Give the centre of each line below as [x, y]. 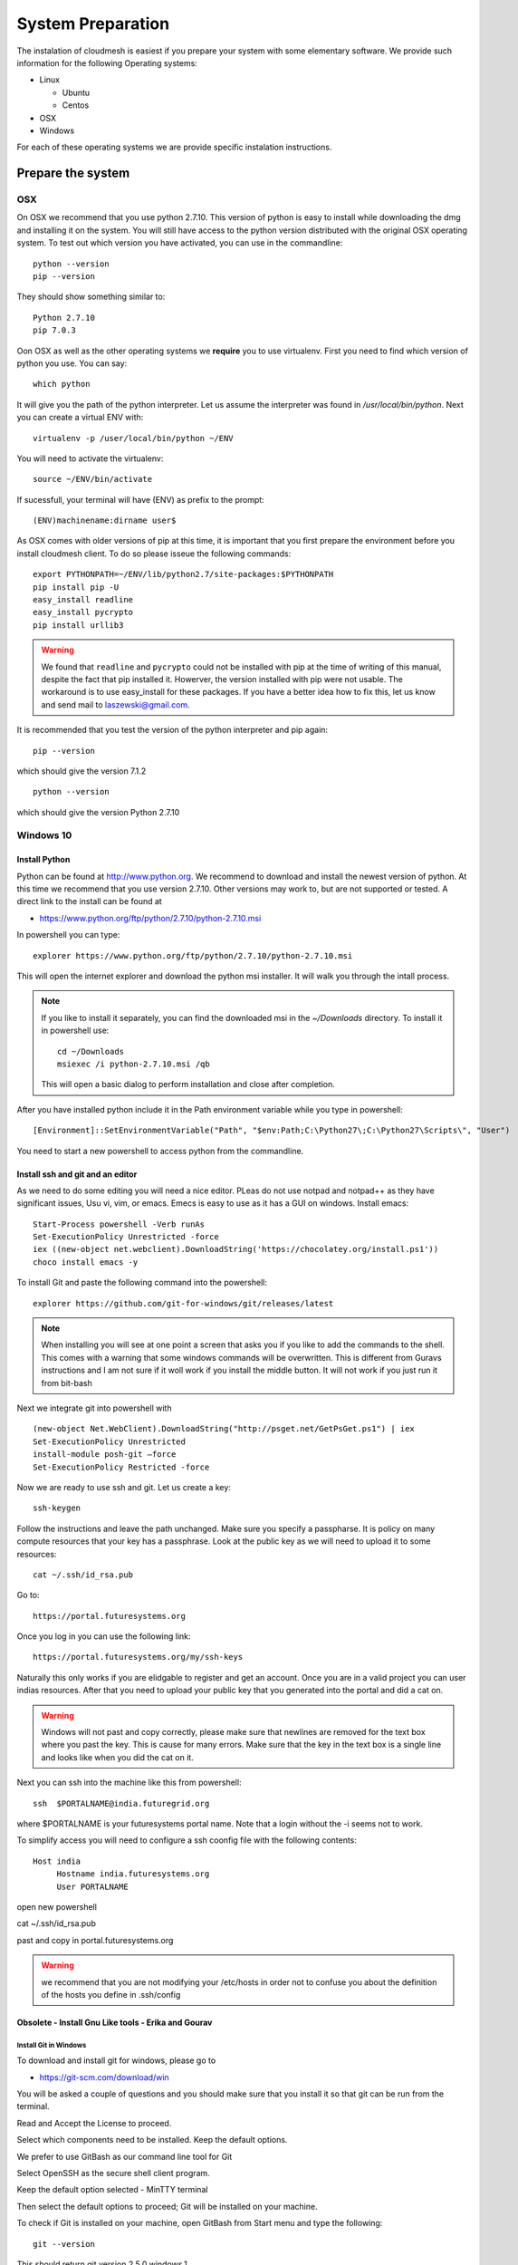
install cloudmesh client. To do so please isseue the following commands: [154, 554]
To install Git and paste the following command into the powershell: [142, 1283]
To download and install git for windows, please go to [116, 2060]
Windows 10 [44, 835]
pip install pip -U [76, 587]
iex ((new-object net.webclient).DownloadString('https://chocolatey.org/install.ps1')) [236, 1249]
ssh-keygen [57, 1508]
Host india [57, 1861]
